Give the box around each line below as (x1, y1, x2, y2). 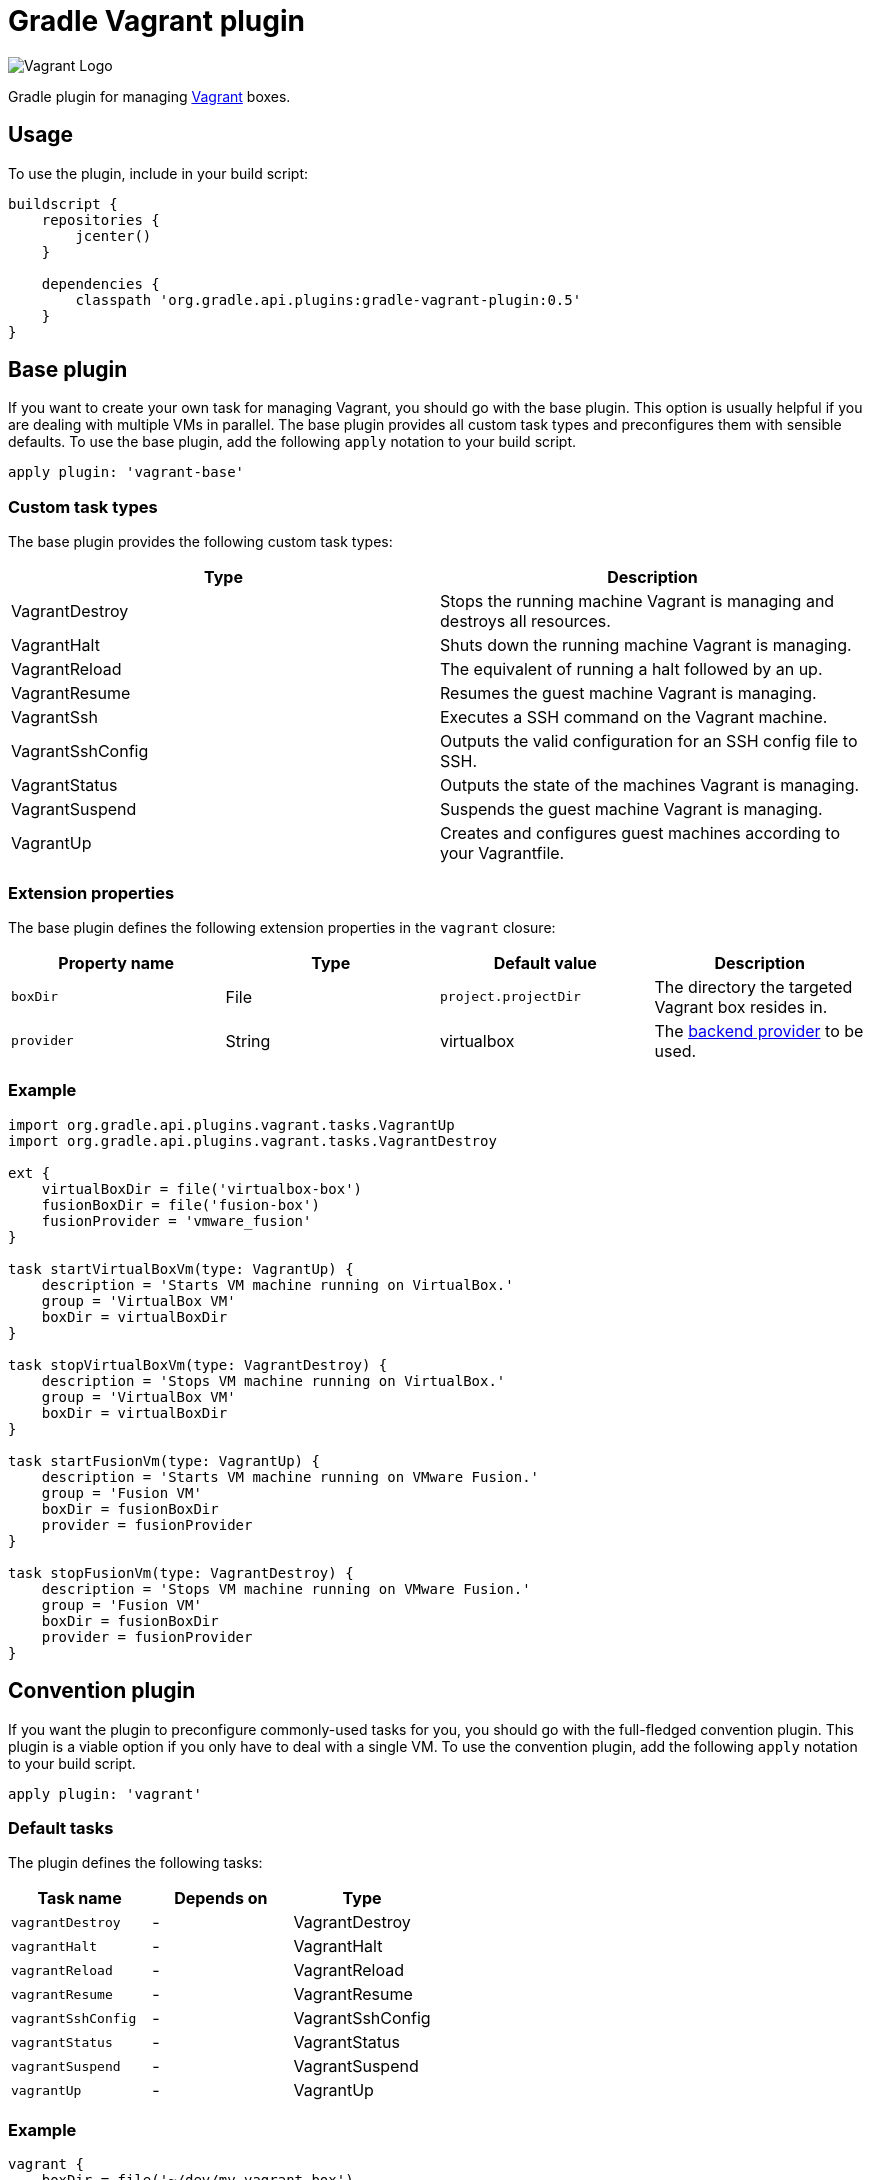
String (225, 1030, 271, 1051)
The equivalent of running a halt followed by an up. (440, 659, 823, 680)
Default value (493, 952, 597, 973)
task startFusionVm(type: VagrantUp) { (8, 1452, 320, 1469)
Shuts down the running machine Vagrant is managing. (440, 635, 852, 656)
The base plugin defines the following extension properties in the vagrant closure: (8, 918, 556, 936)
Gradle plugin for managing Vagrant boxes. (8, 87, 291, 105)
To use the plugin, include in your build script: (8, 164, 309, 182)
